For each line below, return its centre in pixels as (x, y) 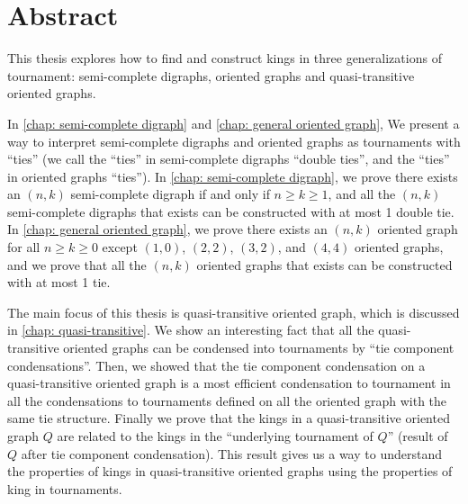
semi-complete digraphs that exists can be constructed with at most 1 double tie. (231, 211)
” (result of (418, 436)
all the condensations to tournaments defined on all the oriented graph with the (227, 400)
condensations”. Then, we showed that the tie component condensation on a (216, 365)
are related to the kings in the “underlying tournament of (215, 436)
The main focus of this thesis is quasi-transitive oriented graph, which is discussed (234, 312)
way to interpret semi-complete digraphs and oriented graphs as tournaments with (234, 141)
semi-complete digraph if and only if (170, 194)
